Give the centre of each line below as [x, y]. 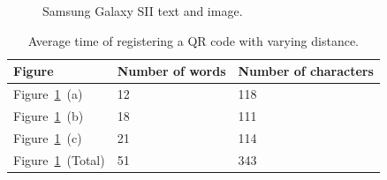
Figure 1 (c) [48, 137]
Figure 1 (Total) [59, 159]
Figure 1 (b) [49, 115]
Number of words [171, 71]
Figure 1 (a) [48, 94]
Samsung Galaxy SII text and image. [143, 11]
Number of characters [306, 71]
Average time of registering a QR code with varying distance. [193, 40]
